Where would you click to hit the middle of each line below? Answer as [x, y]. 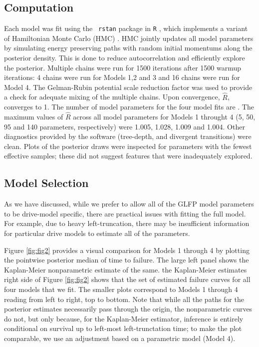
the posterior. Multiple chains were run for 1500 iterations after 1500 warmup [123, 67]
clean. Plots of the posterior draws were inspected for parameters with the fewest [128, 146]
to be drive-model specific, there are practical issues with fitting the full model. [125, 213]
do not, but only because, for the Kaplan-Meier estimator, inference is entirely [124, 318]
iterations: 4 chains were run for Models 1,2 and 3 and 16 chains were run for [122, 77]
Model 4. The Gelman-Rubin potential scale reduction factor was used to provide [128, 87]
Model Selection [46, 183]
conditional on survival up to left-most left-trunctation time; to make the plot [123, 328]
